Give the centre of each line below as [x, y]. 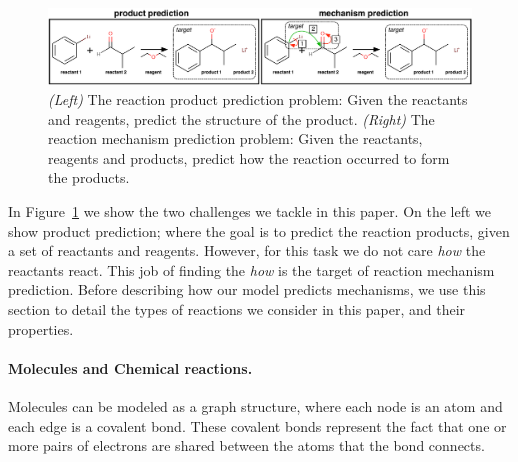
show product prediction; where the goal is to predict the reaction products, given [259, 230]
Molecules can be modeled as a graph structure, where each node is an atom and [255, 405]
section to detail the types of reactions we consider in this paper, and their [237, 308]
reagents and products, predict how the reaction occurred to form [249, 157]
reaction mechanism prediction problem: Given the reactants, [235, 138]
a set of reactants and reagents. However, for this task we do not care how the [247, 250]
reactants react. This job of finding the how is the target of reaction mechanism [251, 269]
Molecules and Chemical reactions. [130, 367]
